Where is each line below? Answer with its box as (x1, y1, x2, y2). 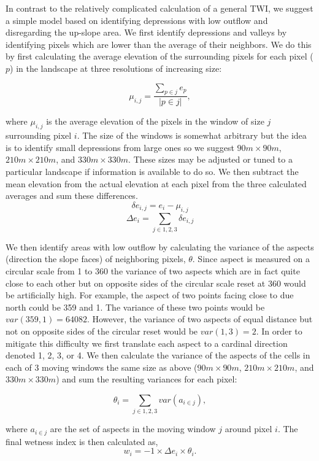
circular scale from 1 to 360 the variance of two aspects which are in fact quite (6, 265, 300, 277)
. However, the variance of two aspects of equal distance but (86, 312, 313, 325)
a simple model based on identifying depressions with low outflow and (6, 14, 268, 26)
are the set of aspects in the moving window (50, 422, 216, 435)
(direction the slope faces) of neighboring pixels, (6, 252, 186, 265)
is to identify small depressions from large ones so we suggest (6, 141, 234, 153)
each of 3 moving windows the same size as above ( (6, 360, 198, 373)
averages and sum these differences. (6, 189, 138, 202)
